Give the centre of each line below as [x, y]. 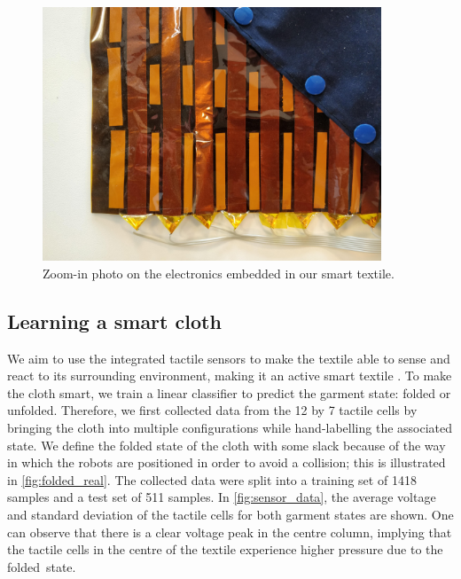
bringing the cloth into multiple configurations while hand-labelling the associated [230, 427]
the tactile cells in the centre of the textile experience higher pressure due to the [225, 549]
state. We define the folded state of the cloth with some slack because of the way [227, 445]
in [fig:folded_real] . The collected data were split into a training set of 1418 [212, 479]
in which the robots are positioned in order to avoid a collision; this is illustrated [227, 462]
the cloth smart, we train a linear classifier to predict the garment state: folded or [229, 392]
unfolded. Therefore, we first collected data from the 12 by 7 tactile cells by [212, 410]
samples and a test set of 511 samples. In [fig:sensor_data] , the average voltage [222, 497]
